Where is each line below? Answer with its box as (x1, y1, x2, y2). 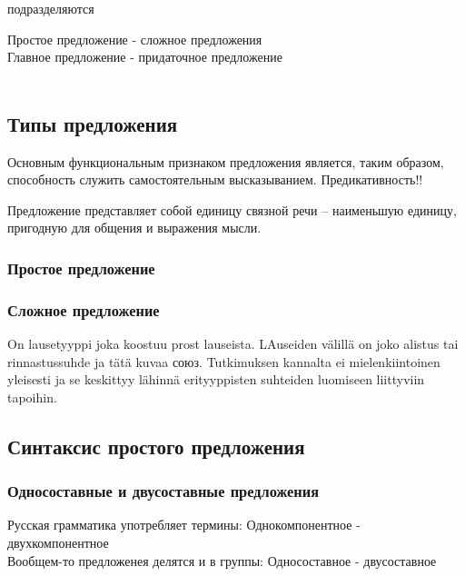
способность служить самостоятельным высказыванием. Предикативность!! (7, 170, 423, 189)
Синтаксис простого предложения (7, 432, 305, 460)
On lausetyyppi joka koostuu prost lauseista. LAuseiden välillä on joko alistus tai (7, 334, 459, 353)
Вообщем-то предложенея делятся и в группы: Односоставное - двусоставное (7, 551, 437, 570)
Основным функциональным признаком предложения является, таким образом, (7, 152, 444, 171)
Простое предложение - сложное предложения (7, 29, 262, 48)
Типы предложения (7, 109, 178, 137)
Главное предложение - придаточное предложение (7, 47, 282, 66)
